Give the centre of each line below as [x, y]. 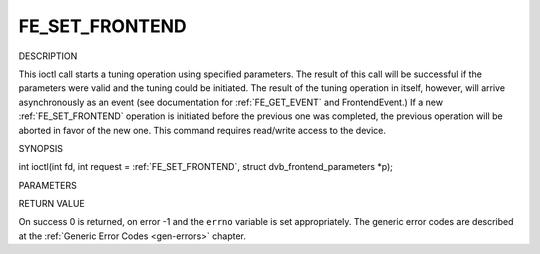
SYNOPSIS [41, 148]
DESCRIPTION [48, 56]
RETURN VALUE [51, 204]
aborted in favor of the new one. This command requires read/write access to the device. [202, 130]
